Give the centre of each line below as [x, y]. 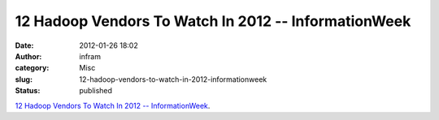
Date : [24, 45]
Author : [28, 56]
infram [90, 56]
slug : [24, 79]
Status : [28, 91]
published [96, 91]
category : [32, 68]
